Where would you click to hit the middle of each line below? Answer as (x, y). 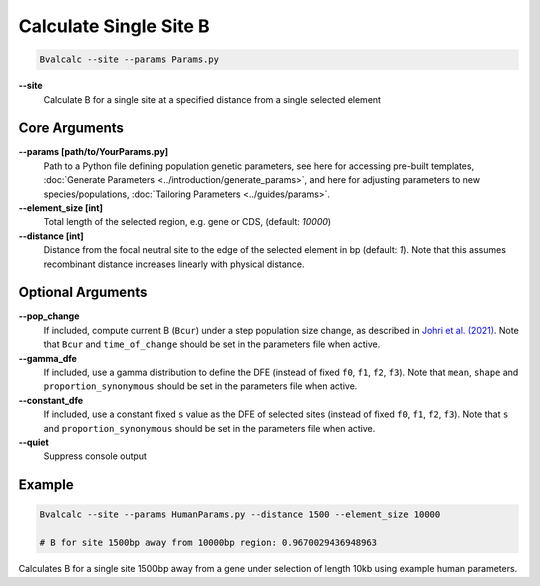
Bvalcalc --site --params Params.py (129, 59)
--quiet (33, 442)
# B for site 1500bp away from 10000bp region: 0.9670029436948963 (208, 543)
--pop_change (49, 316)
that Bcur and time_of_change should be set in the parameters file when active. (212, 344)
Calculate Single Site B (114, 26)
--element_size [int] (61, 207)
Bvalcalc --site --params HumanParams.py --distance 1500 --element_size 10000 (240, 514)
